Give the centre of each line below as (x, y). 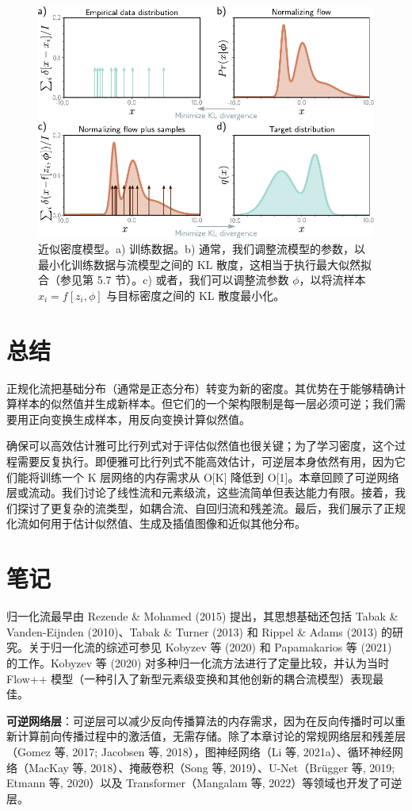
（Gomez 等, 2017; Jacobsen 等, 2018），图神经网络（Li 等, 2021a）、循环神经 (199, 751)
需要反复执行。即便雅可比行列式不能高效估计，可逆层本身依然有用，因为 (206, 461)
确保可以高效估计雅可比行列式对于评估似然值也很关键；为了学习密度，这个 (200, 446)
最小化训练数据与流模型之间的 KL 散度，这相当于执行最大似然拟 (205, 264)
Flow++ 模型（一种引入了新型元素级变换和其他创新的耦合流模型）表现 (190, 678)
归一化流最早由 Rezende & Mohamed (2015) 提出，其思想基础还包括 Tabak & (202, 616)
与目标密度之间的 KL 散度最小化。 (196, 295)
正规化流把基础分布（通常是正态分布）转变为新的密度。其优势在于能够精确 (200, 388)
